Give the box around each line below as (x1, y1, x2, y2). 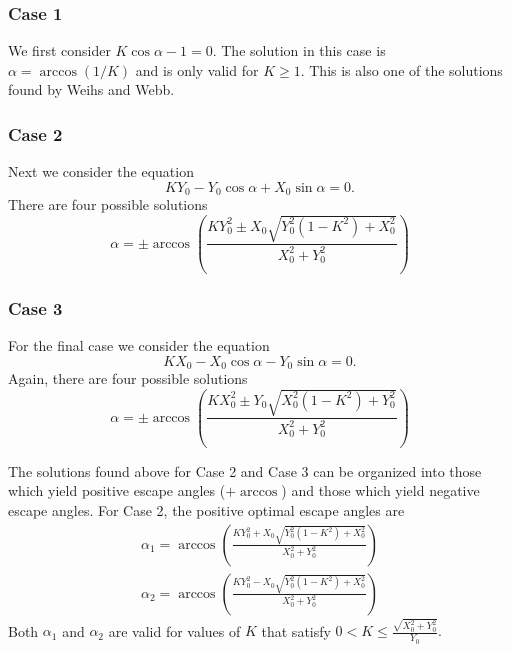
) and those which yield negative (281, 480, 480, 501)
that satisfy (261, 620, 331, 641)
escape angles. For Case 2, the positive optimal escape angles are (8, 499, 405, 520)
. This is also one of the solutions (300, 59, 503, 80)
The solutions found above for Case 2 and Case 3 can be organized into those (8, 460, 482, 481)
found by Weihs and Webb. (8, 79, 175, 100)
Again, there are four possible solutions (8, 368, 248, 389)
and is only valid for (135, 59, 259, 80)
